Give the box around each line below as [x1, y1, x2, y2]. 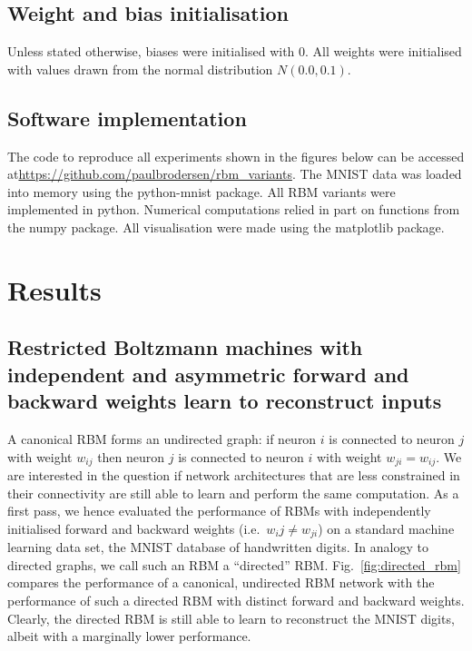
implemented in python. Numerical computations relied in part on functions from [7, 200, 460, 219]
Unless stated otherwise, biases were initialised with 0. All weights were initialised [7, 42, 462, 61]
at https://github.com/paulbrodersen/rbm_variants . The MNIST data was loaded [7, 164, 462, 183]
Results [7, 271, 102, 308]
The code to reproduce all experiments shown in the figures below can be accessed [7, 146, 465, 165]
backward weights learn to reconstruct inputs [7, 387, 442, 415]
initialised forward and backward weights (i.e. [7, 518, 261, 538]
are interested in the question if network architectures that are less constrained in [7, 465, 460, 484]
